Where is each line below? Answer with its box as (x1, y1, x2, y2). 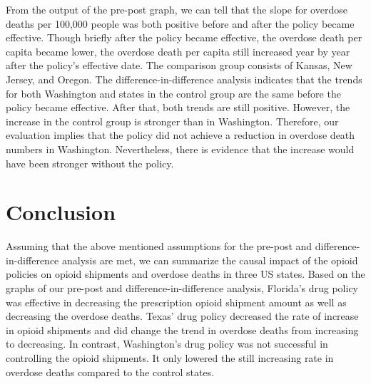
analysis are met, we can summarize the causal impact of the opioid (61, 252, 358, 267)
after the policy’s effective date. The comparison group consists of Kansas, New (6, 58, 352, 73)
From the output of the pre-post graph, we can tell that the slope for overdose (6, 2, 347, 16)
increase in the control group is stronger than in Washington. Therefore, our (6, 113, 339, 128)
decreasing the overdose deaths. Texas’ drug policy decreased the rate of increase (6, 308, 359, 323)
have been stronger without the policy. (6, 155, 174, 170)
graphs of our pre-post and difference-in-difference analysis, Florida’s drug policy (6, 281, 359, 296)
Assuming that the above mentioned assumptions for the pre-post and (6, 239, 312, 254)
